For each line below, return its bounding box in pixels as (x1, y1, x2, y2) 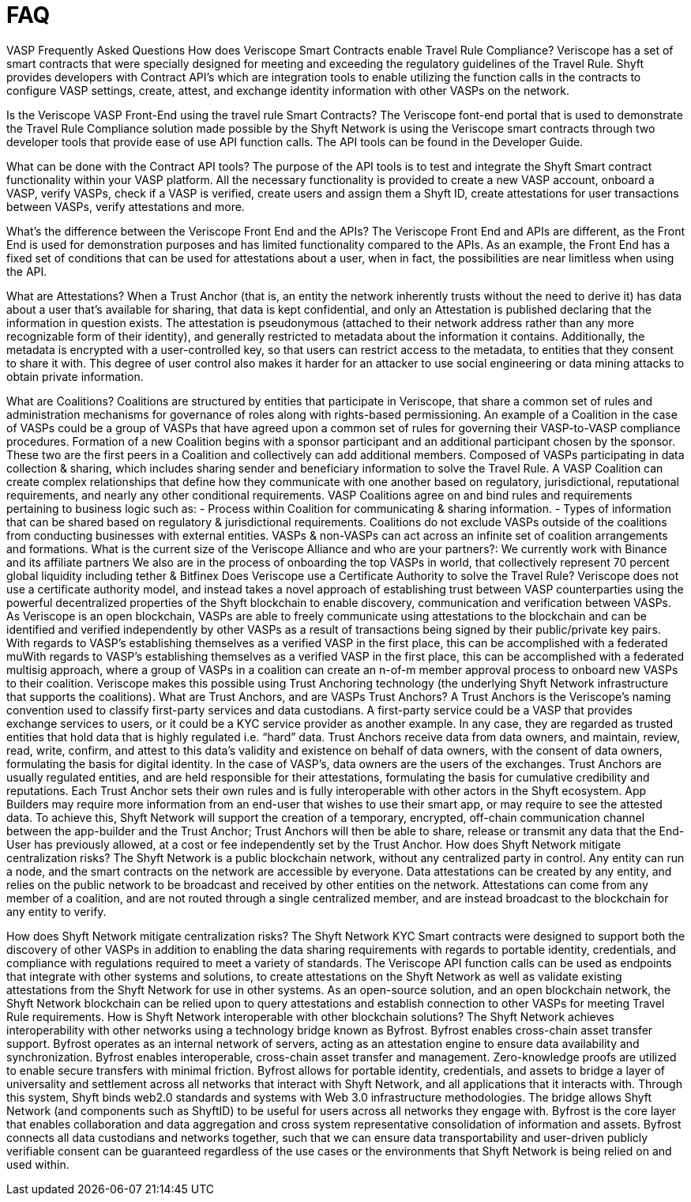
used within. (6, 1157, 69, 1171)
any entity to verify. (6, 904, 107, 918)
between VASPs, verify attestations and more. (6, 199, 245, 213)
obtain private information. (6, 369, 144, 383)
